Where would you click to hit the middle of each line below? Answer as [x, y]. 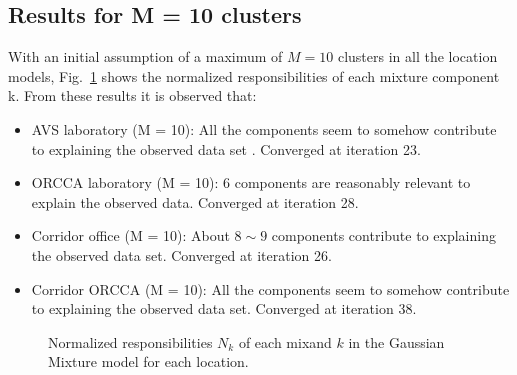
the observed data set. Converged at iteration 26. [181, 254]
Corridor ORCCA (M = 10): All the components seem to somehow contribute [270, 288]
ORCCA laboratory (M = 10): [125, 182]
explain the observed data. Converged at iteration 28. [195, 201]
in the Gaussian [396, 341]
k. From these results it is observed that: [132, 95]
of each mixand [285, 341]
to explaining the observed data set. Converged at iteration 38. [224, 308]
